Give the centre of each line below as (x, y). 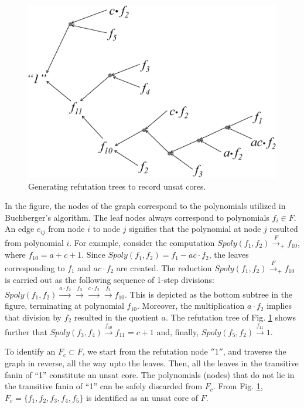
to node (106, 229)
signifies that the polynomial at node (195, 229)
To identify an (30, 351)
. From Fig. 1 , (238, 386)
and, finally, (178, 331)
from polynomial (34, 242)
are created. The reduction (164, 267)
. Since (93, 254)
